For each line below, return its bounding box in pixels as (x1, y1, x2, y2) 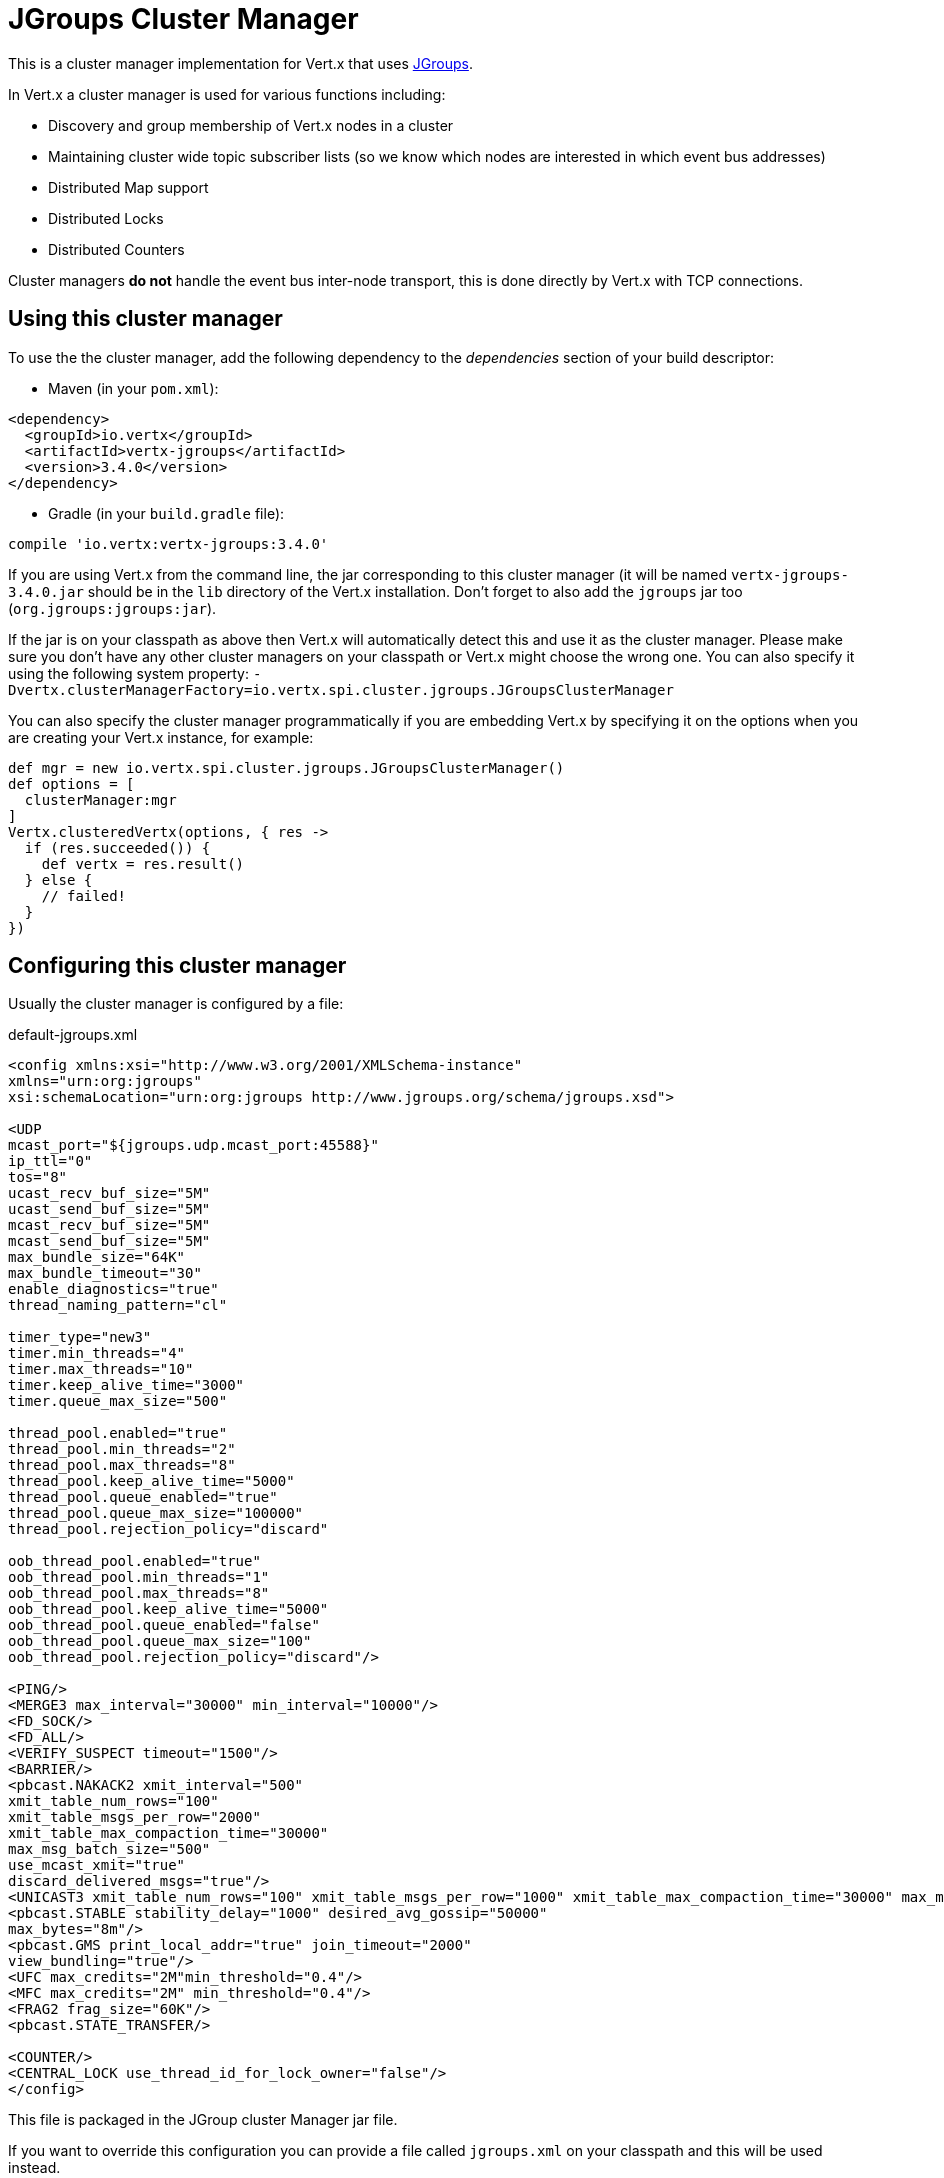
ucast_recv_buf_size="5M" (8, 1185, 211, 1202)
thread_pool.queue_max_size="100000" (8, 1505, 304, 1522)
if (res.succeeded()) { (24, 839, 211, 856)
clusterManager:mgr (24, 791, 177, 808)
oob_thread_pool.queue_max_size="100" (8, 1633, 312, 1650)
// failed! (41, 887, 127, 904)
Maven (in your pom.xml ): (48, 379, 219, 397)
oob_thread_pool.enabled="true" (8, 1553, 261, 1570)
